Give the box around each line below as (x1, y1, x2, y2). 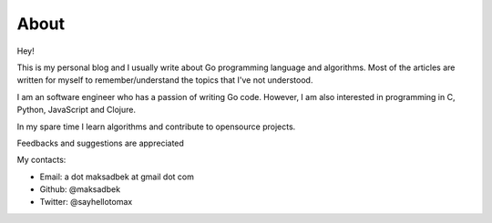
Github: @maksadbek (39, 184, 121, 195)
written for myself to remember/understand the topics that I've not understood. (16, 75, 313, 86)
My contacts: (16, 155, 67, 166)
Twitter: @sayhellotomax (39, 197, 133, 208)
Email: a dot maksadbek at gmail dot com (39, 171, 195, 182)
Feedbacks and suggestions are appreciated (16, 137, 184, 148)
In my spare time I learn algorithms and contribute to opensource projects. (16, 121, 296, 132)
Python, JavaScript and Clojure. (16, 105, 137, 116)
